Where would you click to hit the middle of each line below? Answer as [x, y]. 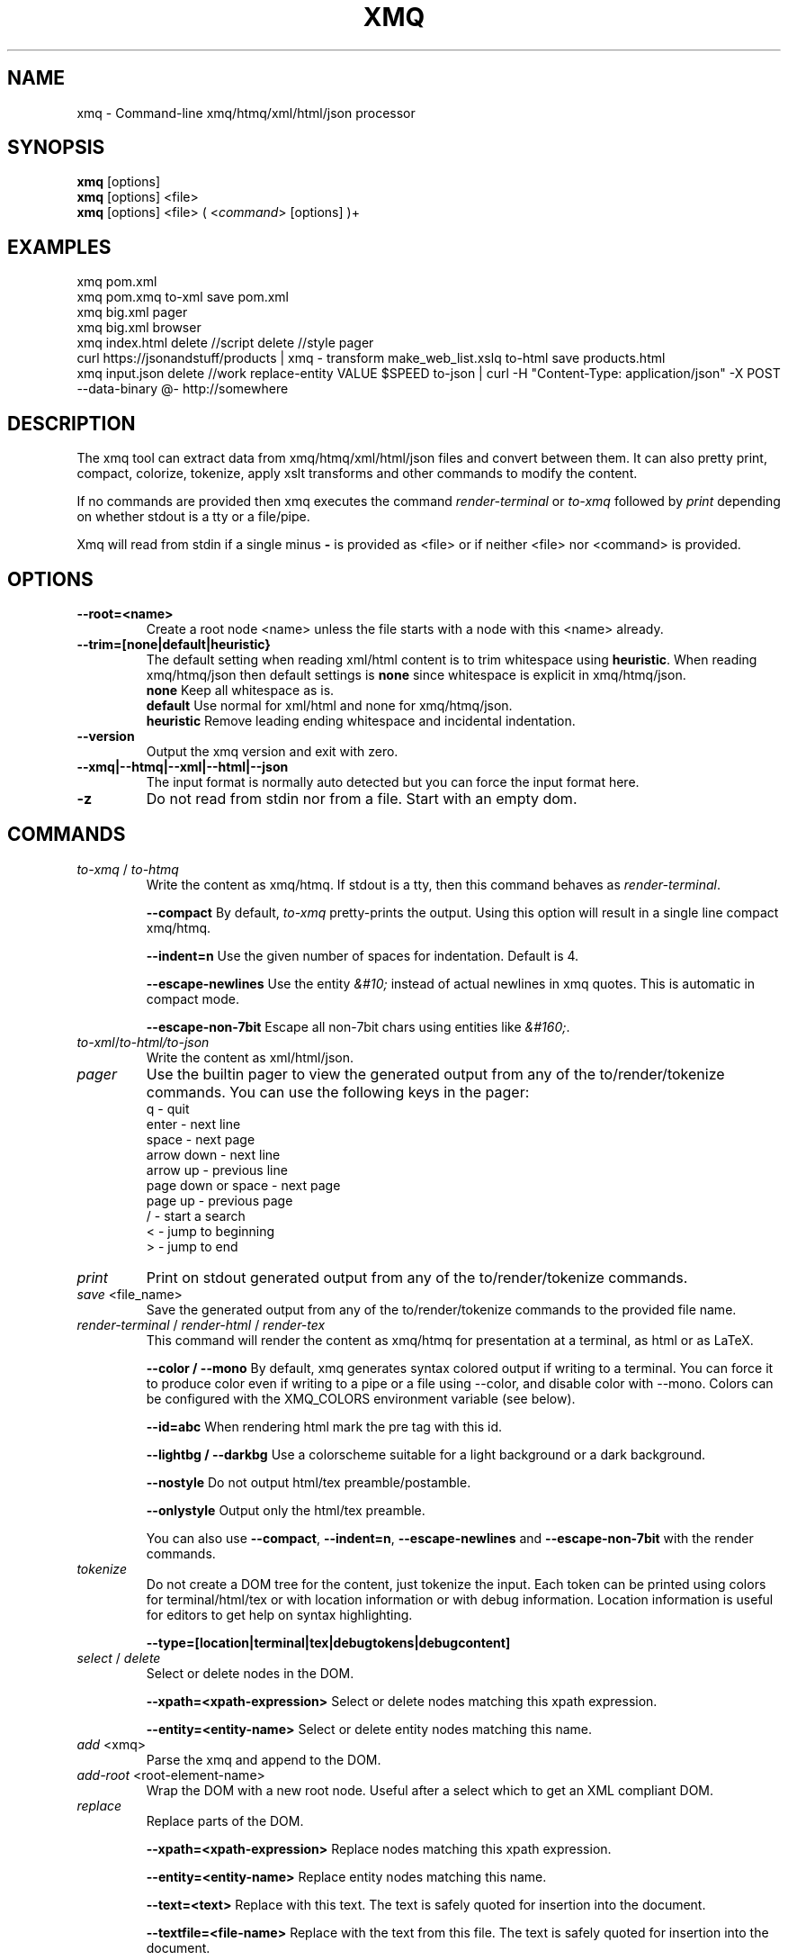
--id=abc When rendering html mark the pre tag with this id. [324, 1426]
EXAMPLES [59, 247]
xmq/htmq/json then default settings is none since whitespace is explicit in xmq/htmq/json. [416, 674]
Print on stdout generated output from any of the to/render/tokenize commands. [417, 1277]
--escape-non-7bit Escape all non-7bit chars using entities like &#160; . [358, 1026]
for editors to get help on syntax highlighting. [279, 1614]
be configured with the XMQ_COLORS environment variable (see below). [361, 1398]
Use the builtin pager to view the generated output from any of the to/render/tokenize [435, 1074]
